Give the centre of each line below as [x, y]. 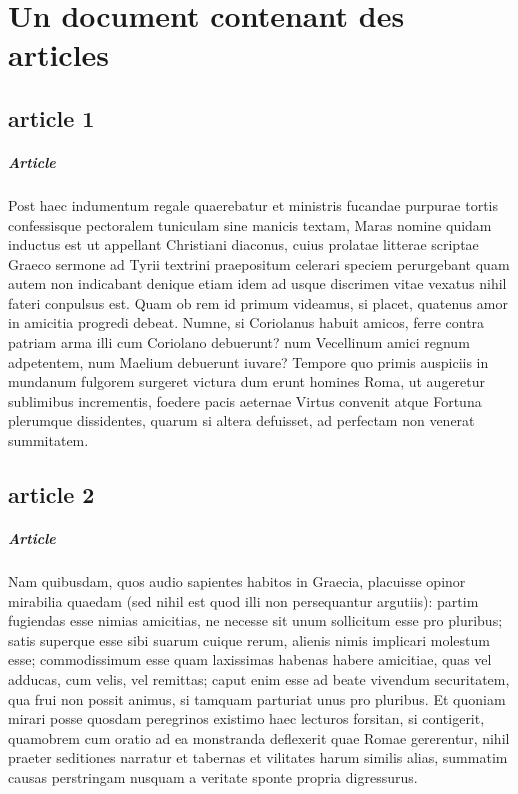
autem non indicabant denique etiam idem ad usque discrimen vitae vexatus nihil [257, 283]
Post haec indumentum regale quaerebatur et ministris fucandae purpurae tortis [253, 204]
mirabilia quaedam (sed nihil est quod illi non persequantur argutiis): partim [243, 600]
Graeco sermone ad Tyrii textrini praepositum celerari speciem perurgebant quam [259, 263]
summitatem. [48, 440]
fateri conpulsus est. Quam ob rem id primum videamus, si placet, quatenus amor [258, 302]
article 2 [51, 494]
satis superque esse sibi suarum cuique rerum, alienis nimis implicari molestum [249, 639]
